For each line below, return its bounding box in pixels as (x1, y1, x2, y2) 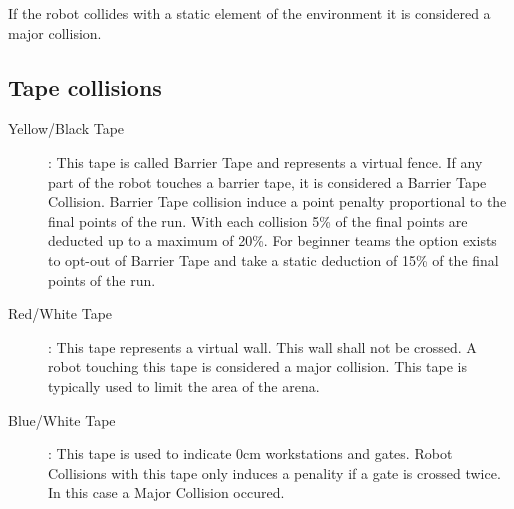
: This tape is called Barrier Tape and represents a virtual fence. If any (48, 151, 483, 172)
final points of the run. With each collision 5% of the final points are (48, 210, 468, 231)
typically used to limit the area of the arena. (48, 375, 320, 396)
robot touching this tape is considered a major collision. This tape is (48, 356, 468, 377)
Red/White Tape (8, 303, 113, 324)
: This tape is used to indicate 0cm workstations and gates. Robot (48, 443, 453, 464)
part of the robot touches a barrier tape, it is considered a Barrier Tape (48, 171, 487, 192)
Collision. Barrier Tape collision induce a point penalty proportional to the (48, 191, 507, 212)
